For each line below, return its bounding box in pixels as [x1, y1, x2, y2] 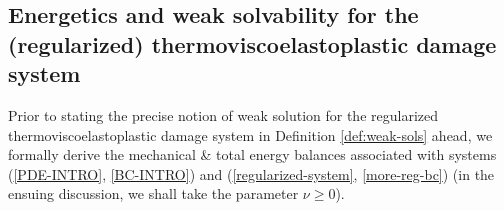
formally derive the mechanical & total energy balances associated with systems [8, 144, 497, 165]
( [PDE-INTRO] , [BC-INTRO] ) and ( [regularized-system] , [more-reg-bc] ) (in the [8, 163, 495, 184]
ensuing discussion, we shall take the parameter [8, 183, 299, 204]
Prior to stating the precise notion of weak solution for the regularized [8, 104, 439, 125]
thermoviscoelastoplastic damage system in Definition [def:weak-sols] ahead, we [8, 124, 493, 145]
